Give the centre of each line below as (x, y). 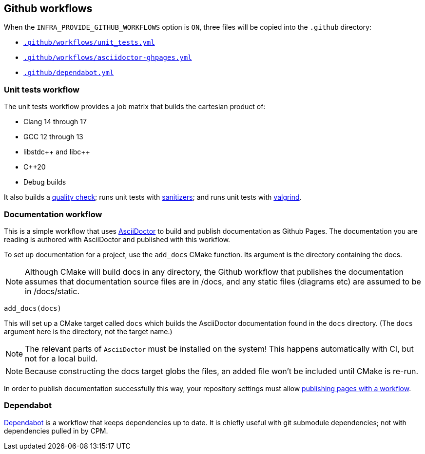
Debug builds (45, 182)
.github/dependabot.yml (69, 73)
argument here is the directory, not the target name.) (88, 331)
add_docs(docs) (33, 308)
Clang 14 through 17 (55, 122)
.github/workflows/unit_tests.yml (89, 43)
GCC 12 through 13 (53, 137)
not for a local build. (61, 358)
